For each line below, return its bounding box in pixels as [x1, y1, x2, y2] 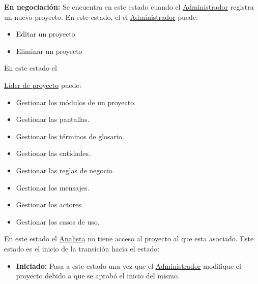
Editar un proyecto [16, 28, 75, 39]
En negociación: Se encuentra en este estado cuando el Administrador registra [4, 2, 254, 12]
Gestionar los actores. [16, 199, 83, 210]
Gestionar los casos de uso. [16, 216, 100, 227]
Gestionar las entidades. [16, 148, 91, 159]
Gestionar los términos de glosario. [16, 131, 124, 141]
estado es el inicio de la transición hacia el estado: [4, 243, 160, 254]
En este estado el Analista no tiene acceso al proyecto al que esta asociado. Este [4, 233, 254, 244]
